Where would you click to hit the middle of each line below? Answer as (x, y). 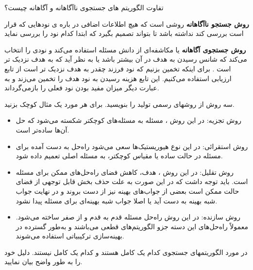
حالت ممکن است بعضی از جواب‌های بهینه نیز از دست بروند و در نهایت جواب (127, 191)
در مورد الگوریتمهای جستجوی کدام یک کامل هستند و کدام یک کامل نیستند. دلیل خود (126, 252)
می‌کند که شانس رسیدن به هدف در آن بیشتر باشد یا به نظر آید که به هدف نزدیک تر (126, 59)
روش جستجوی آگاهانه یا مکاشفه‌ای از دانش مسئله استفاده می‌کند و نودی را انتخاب (125, 49)
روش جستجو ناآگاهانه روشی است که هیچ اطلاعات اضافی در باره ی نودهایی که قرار (127, 24)
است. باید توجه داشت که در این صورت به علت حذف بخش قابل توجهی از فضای (132, 181)
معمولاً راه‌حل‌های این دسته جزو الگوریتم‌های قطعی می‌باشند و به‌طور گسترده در (132, 226)
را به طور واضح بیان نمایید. (43, 262)
